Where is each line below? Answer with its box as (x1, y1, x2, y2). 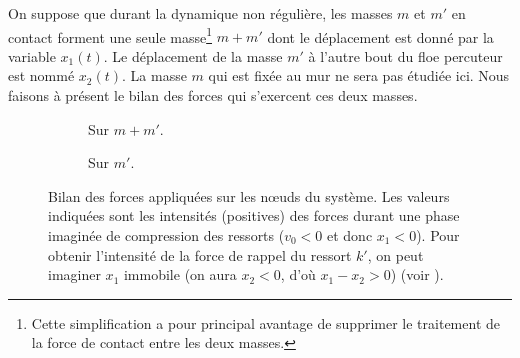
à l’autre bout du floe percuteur (308, 45, 503, 66)
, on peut (367, 244, 424, 265)
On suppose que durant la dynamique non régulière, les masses (8, 3, 393, 23)
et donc (327, 225, 373, 245)
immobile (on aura (123, 264, 237, 285)
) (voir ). (390, 264, 444, 285)
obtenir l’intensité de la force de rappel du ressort (48, 244, 352, 265)
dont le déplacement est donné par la (267, 26, 494, 47)
